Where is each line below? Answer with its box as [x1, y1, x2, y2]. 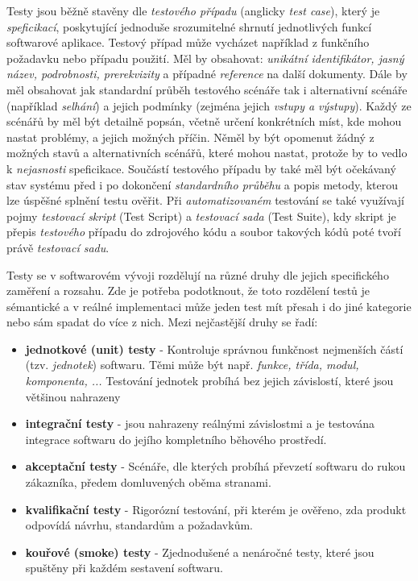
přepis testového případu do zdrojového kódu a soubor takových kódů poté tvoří [6, 223, 401, 240]
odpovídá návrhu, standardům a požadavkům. [25, 517, 253, 533]
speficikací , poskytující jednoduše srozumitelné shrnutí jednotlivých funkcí [6, 18, 372, 35]
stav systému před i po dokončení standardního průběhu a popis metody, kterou [6, 176, 399, 193]
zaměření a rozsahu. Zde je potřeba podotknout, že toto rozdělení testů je [6, 282, 370, 299]
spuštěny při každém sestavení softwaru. [25, 559, 223, 576]
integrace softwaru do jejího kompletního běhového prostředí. [25, 430, 327, 447]
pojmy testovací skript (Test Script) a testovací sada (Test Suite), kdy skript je [6, 207, 396, 224]
